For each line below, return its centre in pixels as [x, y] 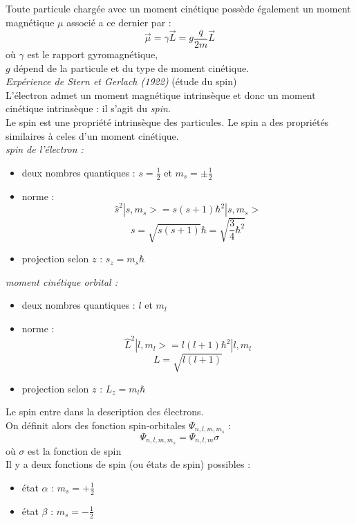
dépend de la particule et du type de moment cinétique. [131, 67]
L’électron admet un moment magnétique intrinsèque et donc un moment [161, 94]
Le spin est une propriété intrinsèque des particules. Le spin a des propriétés [167, 121]
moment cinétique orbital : [62, 281]
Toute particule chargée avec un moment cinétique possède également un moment [178, 8]
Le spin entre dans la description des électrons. [105, 412]
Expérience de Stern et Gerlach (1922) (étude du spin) [121, 81]
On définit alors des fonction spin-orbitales [96, 425]
